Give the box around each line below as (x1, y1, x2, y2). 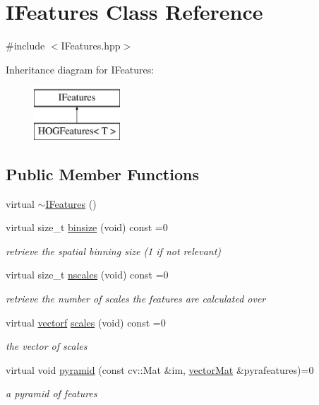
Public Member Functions (6, 163, 199, 184)
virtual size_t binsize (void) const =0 (6, 220, 168, 235)
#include (6, 38, 45, 53)
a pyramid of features (6, 386, 97, 401)
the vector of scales (6, 339, 88, 353)
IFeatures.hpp (61, 38, 121, 53)
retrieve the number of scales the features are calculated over (6, 291, 266, 306)
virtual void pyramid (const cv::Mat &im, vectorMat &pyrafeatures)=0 (6, 362, 314, 377)
